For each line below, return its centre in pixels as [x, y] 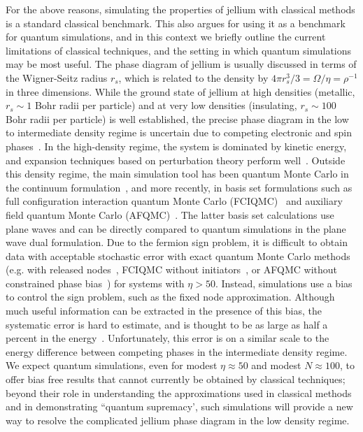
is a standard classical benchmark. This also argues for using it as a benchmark [176, 23]
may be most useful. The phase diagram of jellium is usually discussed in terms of [181, 64]
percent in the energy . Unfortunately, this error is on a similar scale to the [168, 338]
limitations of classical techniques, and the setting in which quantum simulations [179, 50]
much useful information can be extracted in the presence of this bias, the [164, 311]
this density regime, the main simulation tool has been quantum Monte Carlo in [177, 174]
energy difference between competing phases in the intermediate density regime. [177, 351]
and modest [276, 365]
